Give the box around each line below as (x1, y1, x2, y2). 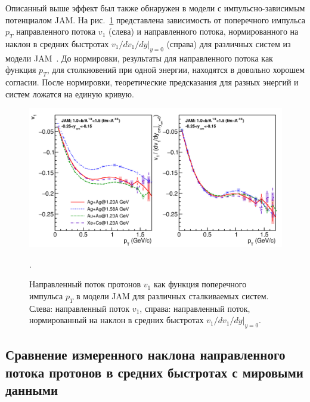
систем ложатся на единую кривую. (5, 87, 134, 100)
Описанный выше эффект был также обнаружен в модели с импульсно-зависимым (5, 2, 305, 14)
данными (5, 380, 58, 399)
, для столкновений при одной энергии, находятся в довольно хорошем (46, 63, 305, 76)
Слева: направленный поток (29, 302, 130, 314)
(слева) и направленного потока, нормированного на (108, 25, 299, 38)
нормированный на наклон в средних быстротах (29, 314, 204, 326)
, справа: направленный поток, (139, 302, 250, 314)
